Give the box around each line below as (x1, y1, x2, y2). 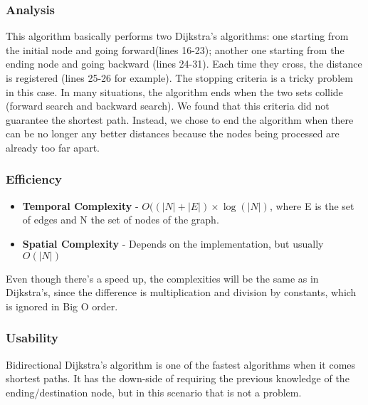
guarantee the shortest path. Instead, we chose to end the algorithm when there (6, 112, 354, 127)
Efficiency (6, 170, 62, 188)
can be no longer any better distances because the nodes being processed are (6, 126, 340, 141)
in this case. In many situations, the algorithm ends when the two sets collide (6, 84, 343, 99)
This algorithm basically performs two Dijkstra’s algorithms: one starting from (6, 28, 349, 43)
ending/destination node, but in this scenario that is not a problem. (6, 384, 302, 399)
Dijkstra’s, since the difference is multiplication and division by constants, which (6, 285, 357, 300)
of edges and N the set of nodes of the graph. (22, 212, 219, 227)
